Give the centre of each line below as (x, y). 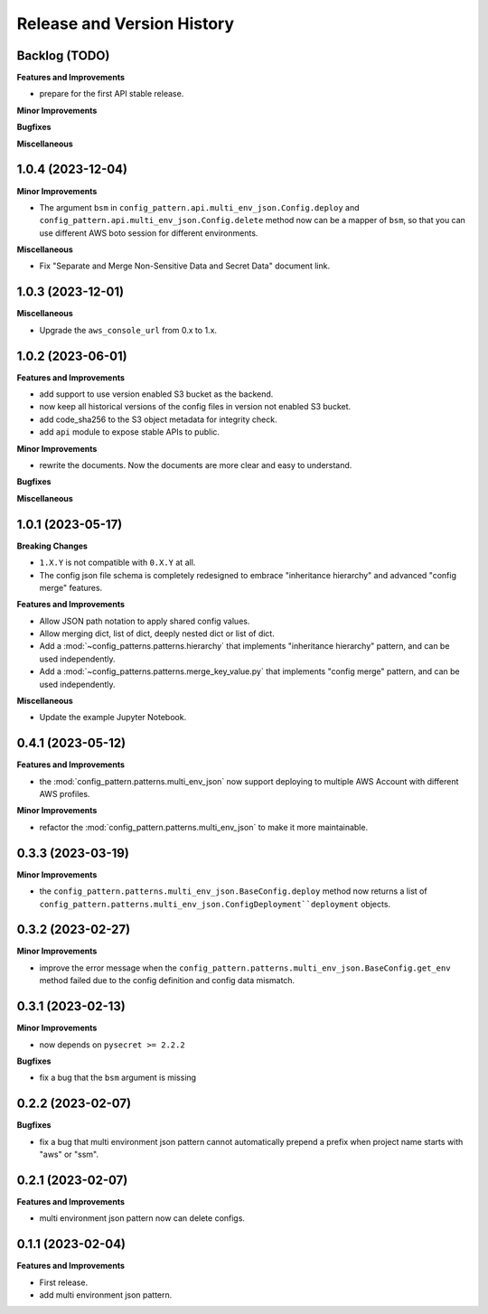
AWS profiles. (65, 794)
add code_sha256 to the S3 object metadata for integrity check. (158, 419)
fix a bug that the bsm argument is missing (118, 1078)
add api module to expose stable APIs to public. (130, 432)
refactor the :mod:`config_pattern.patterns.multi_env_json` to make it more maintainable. (204, 827)
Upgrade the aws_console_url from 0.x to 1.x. (128, 330)
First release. (64, 1282)
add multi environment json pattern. (106, 1295)
